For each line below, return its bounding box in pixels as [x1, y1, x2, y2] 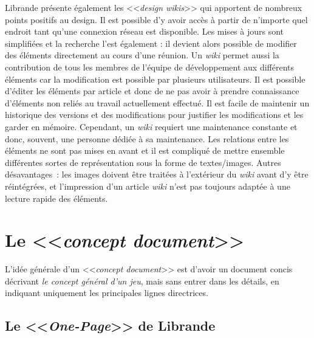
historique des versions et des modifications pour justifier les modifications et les [5, 108, 304, 121]
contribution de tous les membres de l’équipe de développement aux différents [5, 60, 295, 73]
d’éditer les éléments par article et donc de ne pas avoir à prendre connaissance [5, 84, 299, 97]
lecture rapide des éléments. [5, 191, 108, 204]
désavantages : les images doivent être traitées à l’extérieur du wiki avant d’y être [5, 168, 309, 181]
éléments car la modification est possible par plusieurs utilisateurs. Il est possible [5, 72, 305, 85]
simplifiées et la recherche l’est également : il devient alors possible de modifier [5, 36, 297, 49]
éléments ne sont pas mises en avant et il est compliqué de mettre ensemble [5, 144, 285, 157]
